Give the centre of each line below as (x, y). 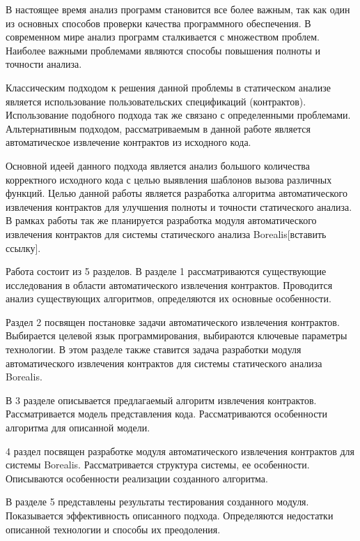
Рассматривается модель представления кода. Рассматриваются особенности (166, 414)
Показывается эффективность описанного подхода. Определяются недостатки (170, 515)
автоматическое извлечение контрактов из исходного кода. (128, 142)
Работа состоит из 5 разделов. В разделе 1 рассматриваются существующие (166, 271)
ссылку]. (23, 247)
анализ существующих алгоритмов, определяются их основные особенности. (169, 298)
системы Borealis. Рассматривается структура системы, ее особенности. (158, 465)
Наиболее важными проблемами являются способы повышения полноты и (163, 50)
